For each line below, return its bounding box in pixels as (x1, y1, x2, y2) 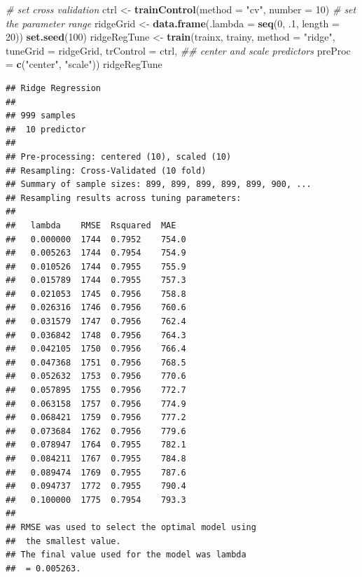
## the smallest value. (6, 536, 121, 546)
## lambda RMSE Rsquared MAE (6, 220, 176, 230)
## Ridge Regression (6, 83, 102, 93)
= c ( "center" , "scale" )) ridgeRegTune (6, 57, 162, 71)
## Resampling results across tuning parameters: (6, 193, 242, 203)
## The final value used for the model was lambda (6, 550, 246, 560)
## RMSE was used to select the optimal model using (6, 522, 256, 532)
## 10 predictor (6, 124, 86, 134)
